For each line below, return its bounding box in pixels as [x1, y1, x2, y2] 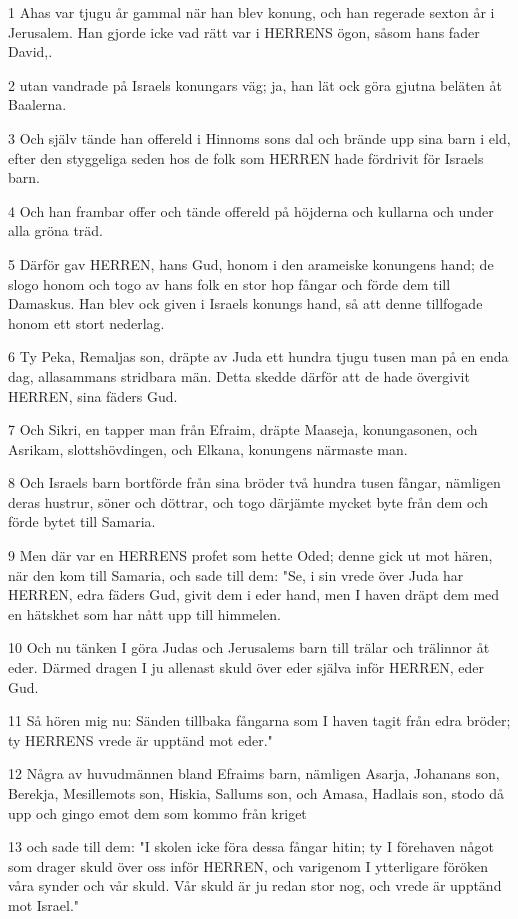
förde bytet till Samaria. [8, 511, 156, 532]
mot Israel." [8, 894, 80, 915]
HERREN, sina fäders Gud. [8, 385, 178, 406]
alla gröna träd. [8, 220, 103, 241]
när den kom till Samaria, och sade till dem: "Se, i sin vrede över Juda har [8, 564, 464, 585]
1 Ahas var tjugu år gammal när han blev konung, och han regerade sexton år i [8, 2, 495, 22]
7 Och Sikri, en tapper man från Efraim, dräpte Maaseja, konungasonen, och [8, 419, 478, 440]
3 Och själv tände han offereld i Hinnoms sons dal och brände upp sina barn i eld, [8, 127, 511, 148]
